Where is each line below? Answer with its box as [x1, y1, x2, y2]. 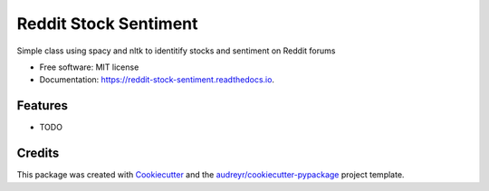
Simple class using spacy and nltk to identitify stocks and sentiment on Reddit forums [16, 45, 336, 56]
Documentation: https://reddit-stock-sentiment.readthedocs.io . [39, 74, 275, 85]
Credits [16, 146, 60, 161]
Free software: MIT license [39, 62, 139, 72]
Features [16, 98, 68, 113]
